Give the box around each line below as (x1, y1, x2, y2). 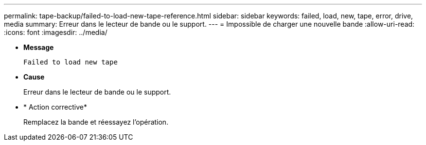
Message (23, 43, 54, 51)
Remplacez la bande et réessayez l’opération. (23, 118, 169, 126)
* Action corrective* (23, 103, 88, 111)
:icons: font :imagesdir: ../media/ (4, 28, 107, 36)
